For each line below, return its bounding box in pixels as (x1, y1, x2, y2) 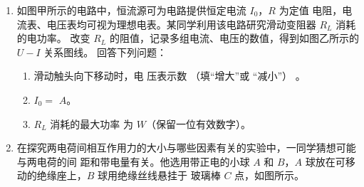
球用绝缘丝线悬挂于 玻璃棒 (98, 168, 221, 183)
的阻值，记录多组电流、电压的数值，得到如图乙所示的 (109, 31, 359, 46)
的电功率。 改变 (16, 31, 90, 46)
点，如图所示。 (234, 168, 305, 183)
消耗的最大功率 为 (50, 116, 134, 131)
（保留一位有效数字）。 (145, 116, 251, 131)
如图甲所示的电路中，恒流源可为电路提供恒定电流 (16, 3, 246, 17)
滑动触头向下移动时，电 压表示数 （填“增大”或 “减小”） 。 (33, 68, 306, 83)
